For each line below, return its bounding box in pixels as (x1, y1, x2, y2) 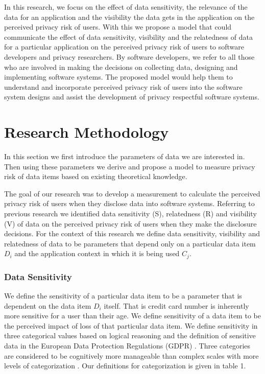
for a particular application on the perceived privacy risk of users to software (4, 41, 245, 52)
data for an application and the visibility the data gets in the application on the (4, 11, 255, 22)
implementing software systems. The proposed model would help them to (4, 71, 233, 82)
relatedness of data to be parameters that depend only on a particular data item (4, 238, 256, 248)
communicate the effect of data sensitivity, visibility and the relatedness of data (4, 31, 253, 42)
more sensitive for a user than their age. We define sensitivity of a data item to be (4, 310, 261, 321)
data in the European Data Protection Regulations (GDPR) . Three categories (4, 340, 251, 351)
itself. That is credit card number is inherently (104, 300, 249, 311)
